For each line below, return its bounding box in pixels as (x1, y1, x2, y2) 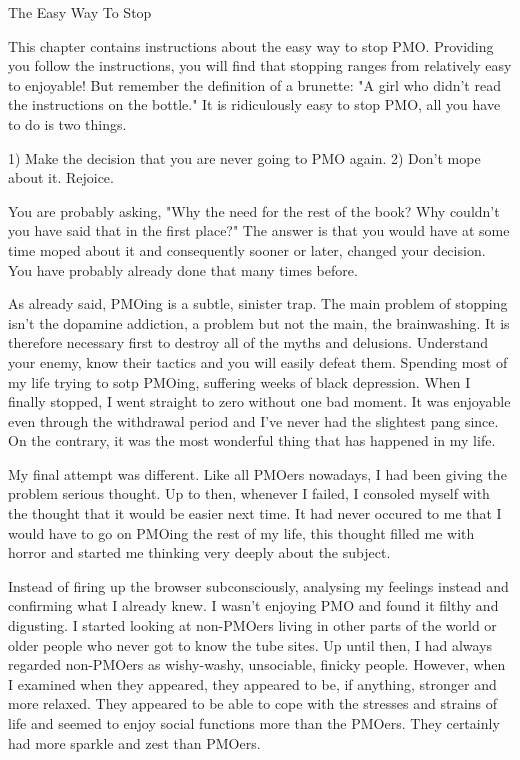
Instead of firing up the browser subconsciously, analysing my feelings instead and (8, 575, 509, 596)
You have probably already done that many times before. (8, 259, 358, 280)
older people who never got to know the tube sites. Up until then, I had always (8, 634, 493, 655)
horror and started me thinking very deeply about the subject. (8, 542, 391, 563)
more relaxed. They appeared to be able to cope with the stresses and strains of (8, 693, 498, 714)
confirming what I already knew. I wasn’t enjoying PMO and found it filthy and (8, 595, 499, 616)
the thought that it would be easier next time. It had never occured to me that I (8, 503, 502, 524)
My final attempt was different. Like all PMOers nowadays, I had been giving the (8, 463, 507, 484)
